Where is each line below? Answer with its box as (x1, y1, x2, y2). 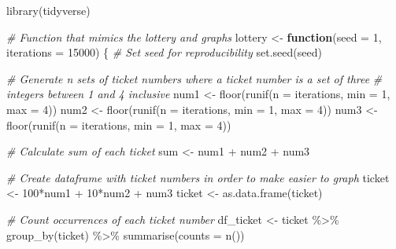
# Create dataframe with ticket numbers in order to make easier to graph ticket (6, 169, 390, 185)
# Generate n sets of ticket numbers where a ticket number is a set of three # (6, 70, 383, 86)
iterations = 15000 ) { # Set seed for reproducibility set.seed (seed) (6, 44, 322, 60)
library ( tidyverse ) (6, 2, 91, 18)
